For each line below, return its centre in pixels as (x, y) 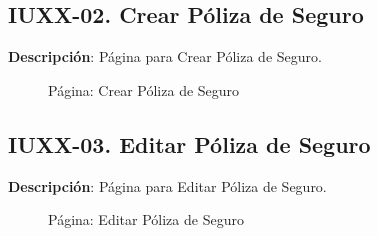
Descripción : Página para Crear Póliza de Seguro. (165, 56)
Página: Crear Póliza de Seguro (144, 89)
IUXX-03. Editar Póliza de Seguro (189, 143)
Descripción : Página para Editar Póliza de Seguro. (167, 185)
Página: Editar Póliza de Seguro (146, 219)
